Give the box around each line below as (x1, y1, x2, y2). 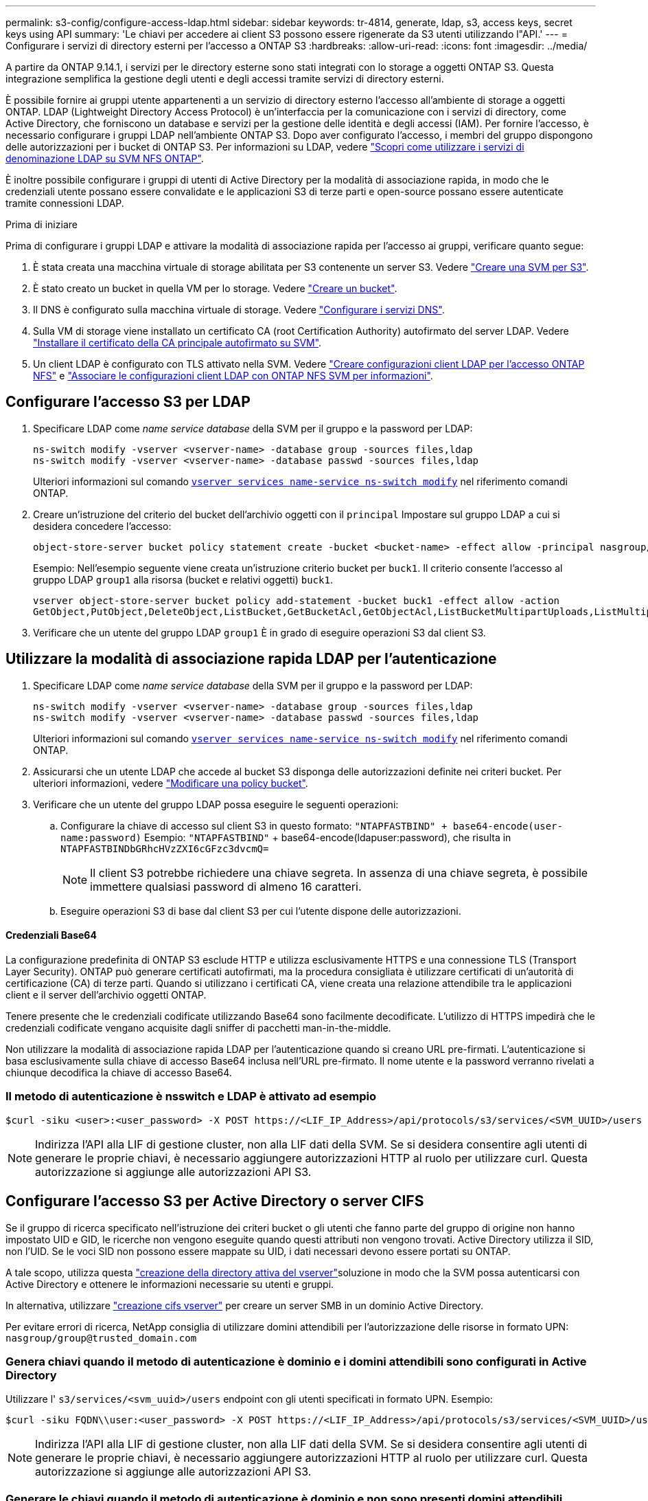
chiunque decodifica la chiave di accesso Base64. (5, 1066, 232, 1078)
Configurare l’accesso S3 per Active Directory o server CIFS (5, 1192, 424, 1210)
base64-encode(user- (452, 820, 563, 832)
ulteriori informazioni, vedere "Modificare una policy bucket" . (33, 777, 308, 789)
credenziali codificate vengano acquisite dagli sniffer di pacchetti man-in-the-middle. (5, 1021, 391, 1034)
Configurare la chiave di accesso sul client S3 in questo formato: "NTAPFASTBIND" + (60, 819, 448, 832)
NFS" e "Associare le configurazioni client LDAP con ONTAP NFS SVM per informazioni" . (33, 370, 433, 381)
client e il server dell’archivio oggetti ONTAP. (5, 988, 207, 1001)
